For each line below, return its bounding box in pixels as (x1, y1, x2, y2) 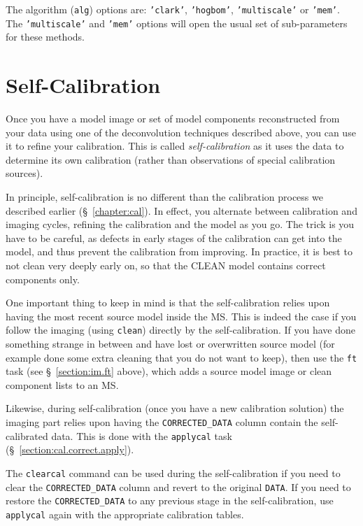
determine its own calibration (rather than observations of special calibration (6, 152, 336, 166)
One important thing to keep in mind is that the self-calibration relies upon (6, 295, 330, 310)
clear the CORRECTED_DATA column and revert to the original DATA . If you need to (6, 479, 351, 494)
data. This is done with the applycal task (51, 428, 232, 443)
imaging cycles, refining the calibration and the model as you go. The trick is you (6, 217, 355, 232)
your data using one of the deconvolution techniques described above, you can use (6, 125, 356, 139)
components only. (6, 271, 80, 286)
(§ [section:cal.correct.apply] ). (6, 442, 134, 457)
